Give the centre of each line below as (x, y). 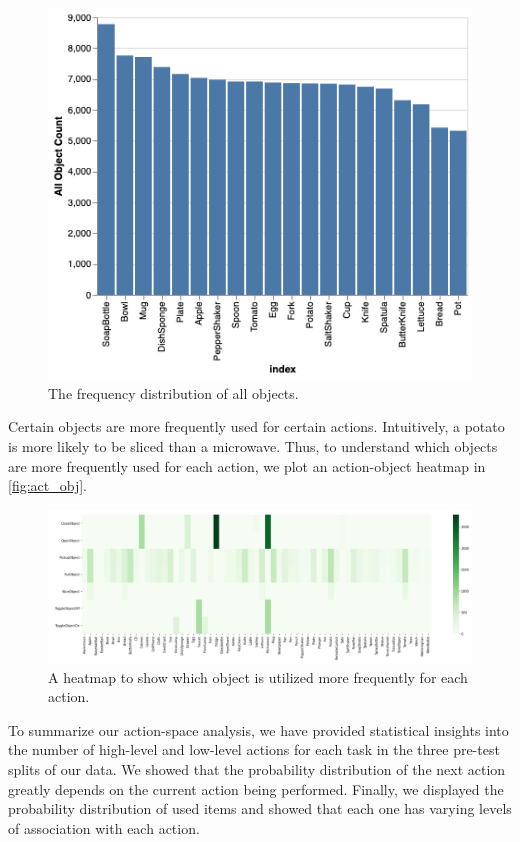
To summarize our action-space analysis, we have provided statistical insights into (258, 729)
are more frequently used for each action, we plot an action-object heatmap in (247, 465)
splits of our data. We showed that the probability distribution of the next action (257, 768)
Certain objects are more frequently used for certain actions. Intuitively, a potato (256, 426)
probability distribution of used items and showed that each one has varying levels (260, 808)
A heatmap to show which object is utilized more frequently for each (258, 676)
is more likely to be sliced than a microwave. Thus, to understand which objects (253, 446)
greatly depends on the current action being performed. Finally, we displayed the (256, 788)
